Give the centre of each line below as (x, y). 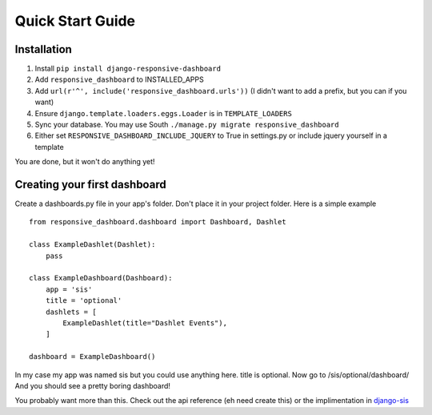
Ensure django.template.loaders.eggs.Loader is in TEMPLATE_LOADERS (163, 113)
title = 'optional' (84, 301)
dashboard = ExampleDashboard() (92, 357)
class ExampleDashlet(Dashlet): (92, 245)
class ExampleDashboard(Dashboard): (101, 278)
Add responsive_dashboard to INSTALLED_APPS (119, 79)
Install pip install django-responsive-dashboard (128, 69)
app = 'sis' (69, 289)
